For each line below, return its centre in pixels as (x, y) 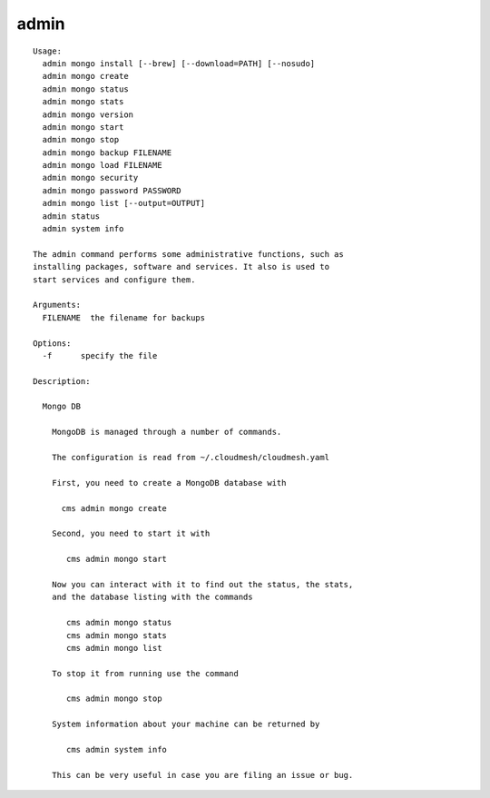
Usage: (48, 51)
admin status (71, 216)
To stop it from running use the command (145, 673)
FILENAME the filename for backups (124, 317)
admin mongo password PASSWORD (112, 190)
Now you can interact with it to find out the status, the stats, (202, 584)
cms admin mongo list (114, 648)
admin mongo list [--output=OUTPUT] (124, 203)
